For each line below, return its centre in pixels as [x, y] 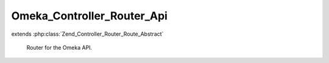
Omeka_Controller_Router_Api [89, 16]
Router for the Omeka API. [59, 47]
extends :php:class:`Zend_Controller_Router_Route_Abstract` [87, 34]
